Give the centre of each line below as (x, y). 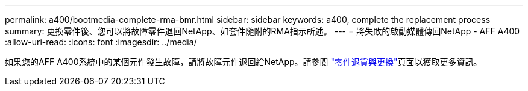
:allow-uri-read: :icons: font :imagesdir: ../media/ (101, 42)
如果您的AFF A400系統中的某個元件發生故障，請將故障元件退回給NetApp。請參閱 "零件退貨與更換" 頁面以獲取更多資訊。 (244, 62)
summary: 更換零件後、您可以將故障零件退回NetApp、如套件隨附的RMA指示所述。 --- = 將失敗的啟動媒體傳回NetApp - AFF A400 (262, 31)
